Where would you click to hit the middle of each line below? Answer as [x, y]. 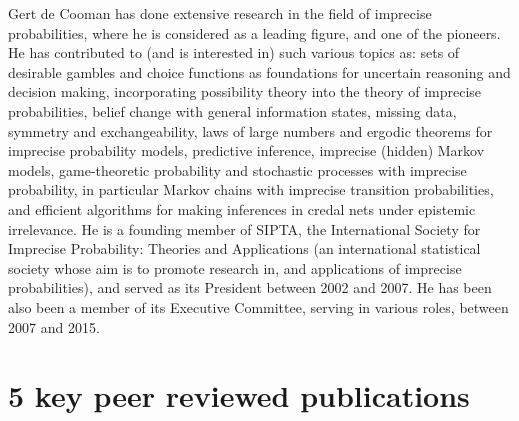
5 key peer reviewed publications [239, 395]
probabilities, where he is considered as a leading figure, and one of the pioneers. [254, 32]
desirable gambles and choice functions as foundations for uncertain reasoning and [259, 71]
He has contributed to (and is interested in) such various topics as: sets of [234, 52]
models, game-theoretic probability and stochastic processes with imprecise [237, 169]
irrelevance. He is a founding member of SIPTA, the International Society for [244, 228]
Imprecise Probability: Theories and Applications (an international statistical [244, 248]
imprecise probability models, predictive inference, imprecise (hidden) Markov [246, 150]
